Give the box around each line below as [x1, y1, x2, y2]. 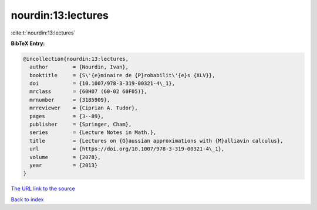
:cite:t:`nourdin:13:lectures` [11, 29, 76, 36]
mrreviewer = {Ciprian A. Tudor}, [29, 105, 138, 111]
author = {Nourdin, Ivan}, [29, 64, 129, 70]
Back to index [11, 196, 44, 203]
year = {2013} [29, 162, 98, 168]
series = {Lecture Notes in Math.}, [29, 129, 157, 136]
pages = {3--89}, [29, 113, 104, 119]
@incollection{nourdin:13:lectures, [23, 56, 129, 62]
